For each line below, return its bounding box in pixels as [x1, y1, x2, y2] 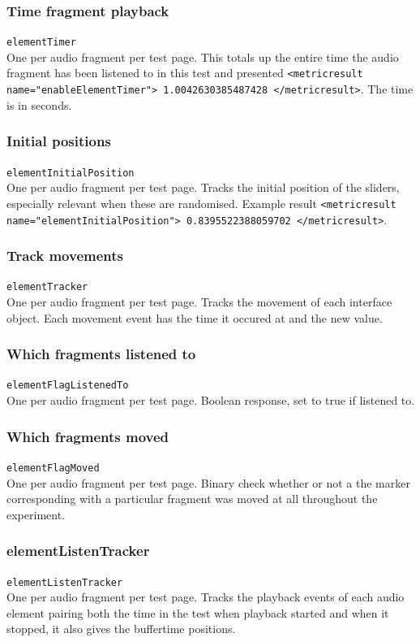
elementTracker [6, 281, 88, 293]
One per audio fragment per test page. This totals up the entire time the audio [6, 48, 399, 65]
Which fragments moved [6, 426, 169, 446]
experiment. [6, 505, 65, 523]
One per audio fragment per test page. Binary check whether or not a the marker [6, 474, 410, 491]
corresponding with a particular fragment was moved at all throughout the [6, 490, 378, 507]
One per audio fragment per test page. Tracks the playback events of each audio [6, 588, 405, 605]
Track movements [6, 245, 123, 266]
